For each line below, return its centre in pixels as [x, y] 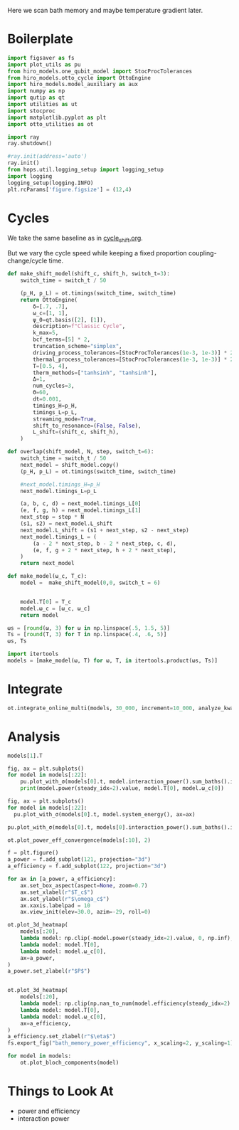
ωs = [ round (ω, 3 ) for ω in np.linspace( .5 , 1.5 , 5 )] [89, 628]
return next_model [47, 564]
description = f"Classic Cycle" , [79, 327]
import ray [23, 137]
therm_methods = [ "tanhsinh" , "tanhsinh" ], [95, 373]
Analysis [34, 736]
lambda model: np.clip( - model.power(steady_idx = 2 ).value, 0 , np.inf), [127, 939]
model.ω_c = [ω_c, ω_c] [55, 608]
